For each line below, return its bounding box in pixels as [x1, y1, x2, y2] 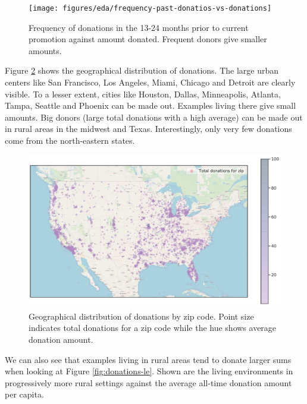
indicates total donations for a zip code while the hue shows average [29, 321, 277, 334]
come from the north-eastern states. [5, 134, 135, 146]
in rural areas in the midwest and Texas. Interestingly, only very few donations [5, 122, 292, 135]
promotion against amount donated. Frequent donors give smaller [29, 33, 267, 45]
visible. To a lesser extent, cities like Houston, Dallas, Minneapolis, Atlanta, [5, 87, 281, 100]
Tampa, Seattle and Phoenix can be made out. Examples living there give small [5, 99, 296, 112]
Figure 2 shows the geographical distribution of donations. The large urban [5, 64, 279, 77]
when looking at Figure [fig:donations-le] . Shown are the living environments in [5, 365, 293, 377]
